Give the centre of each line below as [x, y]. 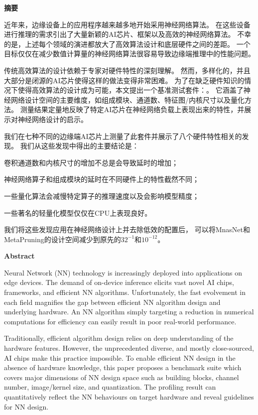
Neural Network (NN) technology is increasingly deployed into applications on [123, 272]
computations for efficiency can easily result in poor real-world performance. [120, 321]
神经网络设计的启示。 [53, 119]
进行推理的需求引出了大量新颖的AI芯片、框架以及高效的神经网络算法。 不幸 [128, 34]
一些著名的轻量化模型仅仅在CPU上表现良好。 [78, 212]
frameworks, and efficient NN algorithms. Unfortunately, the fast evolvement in [125, 292]
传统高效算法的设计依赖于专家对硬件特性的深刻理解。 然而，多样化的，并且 [127, 70]
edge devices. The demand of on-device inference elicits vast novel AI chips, [119, 282]
